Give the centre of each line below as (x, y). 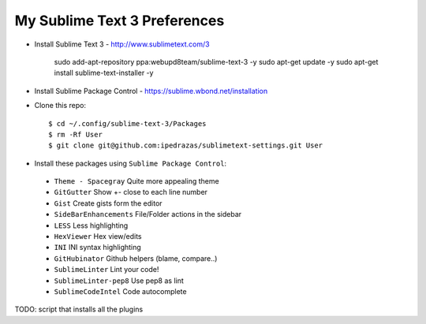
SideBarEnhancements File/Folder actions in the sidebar (148, 214)
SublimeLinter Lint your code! (106, 270)
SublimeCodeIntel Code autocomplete (120, 291)
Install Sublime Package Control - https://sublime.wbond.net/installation (151, 91)
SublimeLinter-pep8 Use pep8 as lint (119, 281)
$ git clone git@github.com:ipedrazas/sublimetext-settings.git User (186, 145)
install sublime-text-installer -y (104, 73)
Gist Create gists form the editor (108, 203)
